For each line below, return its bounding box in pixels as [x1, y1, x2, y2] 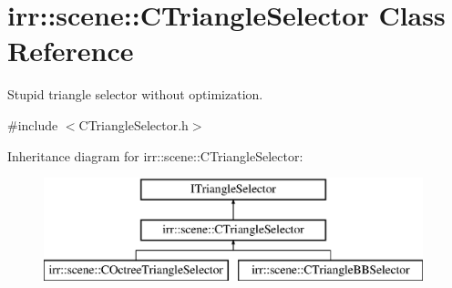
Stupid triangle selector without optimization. [7, 85, 263, 104]
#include [7, 115, 58, 134]
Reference [7, 32, 134, 69]
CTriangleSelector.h [78, 115, 189, 134]
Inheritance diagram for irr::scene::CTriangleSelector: [7, 146, 303, 165]
